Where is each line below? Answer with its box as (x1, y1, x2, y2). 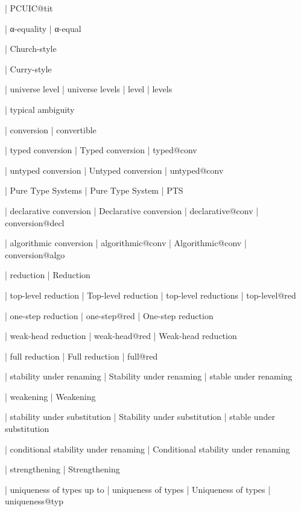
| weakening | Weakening (5, 390, 96, 402)
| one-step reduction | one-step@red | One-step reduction (5, 309, 214, 322)
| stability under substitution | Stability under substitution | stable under (5, 410, 275, 423)
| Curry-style (5, 62, 52, 75)
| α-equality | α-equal (5, 22, 81, 34)
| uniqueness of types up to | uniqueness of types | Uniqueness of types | (5, 483, 271, 495)
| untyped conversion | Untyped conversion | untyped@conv (5, 163, 224, 176)
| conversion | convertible (5, 123, 97, 136)
